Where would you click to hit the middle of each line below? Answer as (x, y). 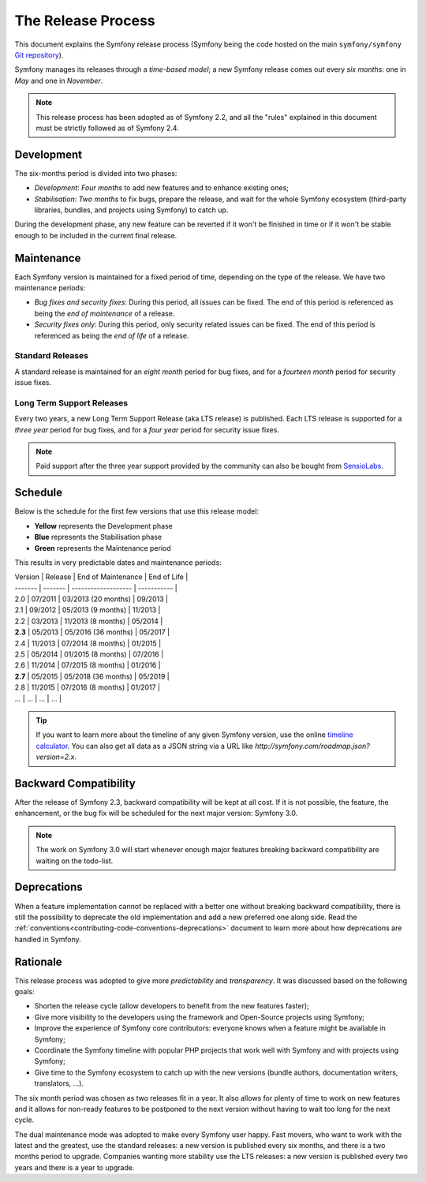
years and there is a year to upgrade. (75, 1167)
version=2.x (55, 757)
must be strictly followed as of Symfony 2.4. (107, 128)
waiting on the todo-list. (75, 861)
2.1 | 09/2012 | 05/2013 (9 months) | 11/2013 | (88, 610)
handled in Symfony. (48, 939)
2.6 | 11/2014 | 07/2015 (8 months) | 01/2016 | (88, 665)
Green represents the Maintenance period (103, 548)
